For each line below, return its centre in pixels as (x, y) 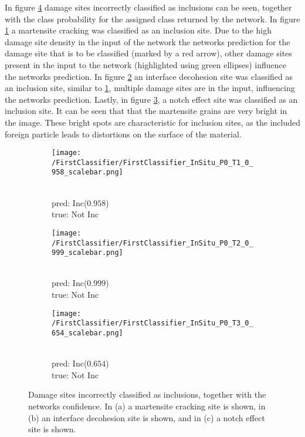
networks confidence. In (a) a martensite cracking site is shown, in (147, 406)
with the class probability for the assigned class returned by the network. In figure (152, 19)
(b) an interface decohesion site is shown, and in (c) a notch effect (147, 417)
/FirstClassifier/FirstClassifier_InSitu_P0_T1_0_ (152, 162)
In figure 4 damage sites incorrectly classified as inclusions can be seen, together (148, 7)
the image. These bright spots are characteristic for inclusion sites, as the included (152, 122)
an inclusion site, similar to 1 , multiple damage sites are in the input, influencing (150, 88)
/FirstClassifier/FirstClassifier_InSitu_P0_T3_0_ (152, 323)
